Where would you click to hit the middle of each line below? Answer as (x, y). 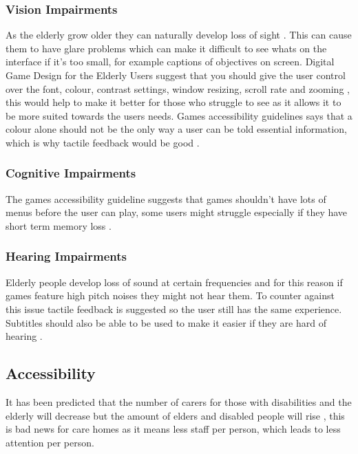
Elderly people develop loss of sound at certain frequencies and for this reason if (174, 282)
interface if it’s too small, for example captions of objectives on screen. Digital (170, 62)
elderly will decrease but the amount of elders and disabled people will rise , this (175, 415)
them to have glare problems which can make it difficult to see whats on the (166, 48)
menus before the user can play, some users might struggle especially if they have (177, 212)
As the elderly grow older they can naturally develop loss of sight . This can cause (179, 35)
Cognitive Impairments (71, 173)
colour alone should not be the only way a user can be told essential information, (176, 129)
